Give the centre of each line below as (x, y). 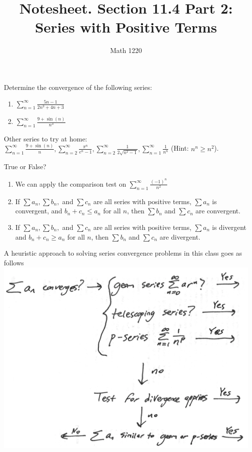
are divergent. (180, 236)
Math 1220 (126, 50)
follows (14, 262)
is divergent (229, 227)
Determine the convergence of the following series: (78, 87)
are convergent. (218, 211)
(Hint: (180, 148)
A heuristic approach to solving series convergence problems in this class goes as (123, 253)
